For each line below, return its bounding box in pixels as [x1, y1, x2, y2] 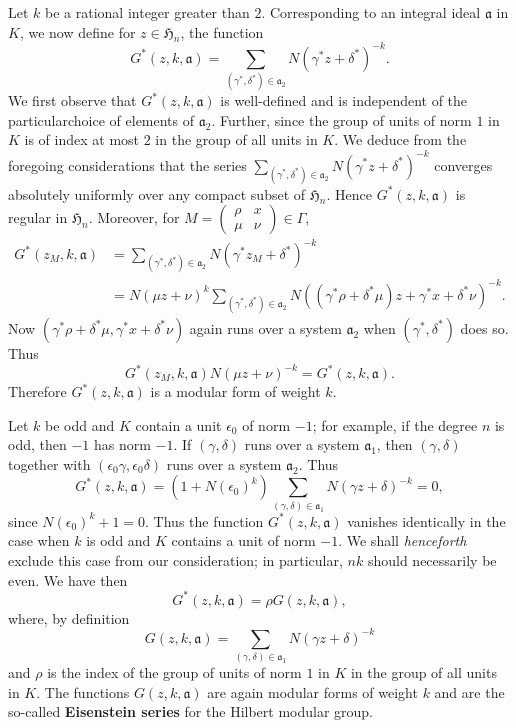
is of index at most [24, 129, 140, 150]
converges [434, 154, 493, 175]
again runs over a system [189, 317, 342, 338]
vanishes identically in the [347, 510, 506, 531]
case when [8, 530, 70, 551]
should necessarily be [367, 549, 497, 570]
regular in [8, 207, 68, 228]
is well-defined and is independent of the [220, 90, 468, 111]
